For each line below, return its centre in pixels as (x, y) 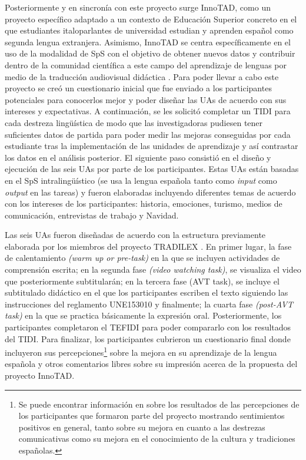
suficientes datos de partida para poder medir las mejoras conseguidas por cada (148, 134)
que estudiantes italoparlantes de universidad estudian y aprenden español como (149, 30)
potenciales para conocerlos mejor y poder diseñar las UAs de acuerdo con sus (146, 99)
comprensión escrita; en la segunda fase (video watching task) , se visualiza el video (153, 269)
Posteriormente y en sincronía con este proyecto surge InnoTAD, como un (138, 7)
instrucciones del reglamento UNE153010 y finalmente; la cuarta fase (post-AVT (149, 304)
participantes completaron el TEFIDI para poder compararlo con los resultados (148, 327)
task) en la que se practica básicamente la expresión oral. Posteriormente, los (143, 315)
